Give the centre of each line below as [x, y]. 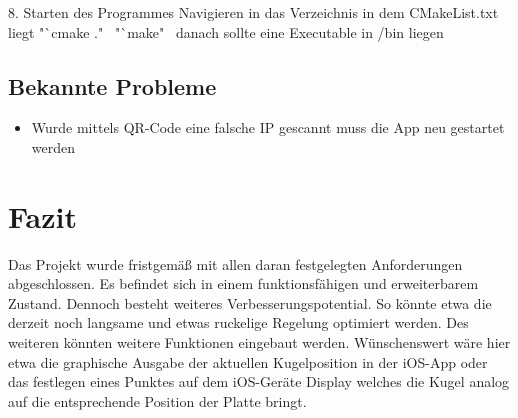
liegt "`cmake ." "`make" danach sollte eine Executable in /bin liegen [226, 31]
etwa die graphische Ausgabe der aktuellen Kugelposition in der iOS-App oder [248, 361]
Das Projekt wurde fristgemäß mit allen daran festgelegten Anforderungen [235, 263]
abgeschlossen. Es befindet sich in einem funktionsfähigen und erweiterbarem [243, 283]
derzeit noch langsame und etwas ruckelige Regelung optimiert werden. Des [238, 322]
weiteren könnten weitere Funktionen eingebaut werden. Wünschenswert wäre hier [259, 342]
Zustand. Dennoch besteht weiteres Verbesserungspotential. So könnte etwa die [250, 302]
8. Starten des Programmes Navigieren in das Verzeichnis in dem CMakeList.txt [253, 12]
